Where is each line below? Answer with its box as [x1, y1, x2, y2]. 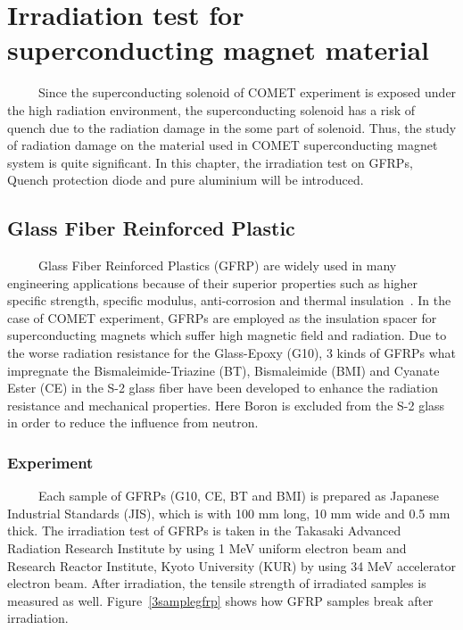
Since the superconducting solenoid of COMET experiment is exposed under [37, 83, 457, 102]
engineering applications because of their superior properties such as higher [7, 273, 418, 292]
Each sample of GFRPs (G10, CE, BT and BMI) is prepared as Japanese [37, 486, 440, 505]
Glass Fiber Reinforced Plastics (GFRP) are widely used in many [37, 256, 397, 275]
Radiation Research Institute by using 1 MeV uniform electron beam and [7, 539, 407, 558]
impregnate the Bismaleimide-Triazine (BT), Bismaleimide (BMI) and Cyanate [7, 361, 440, 379]
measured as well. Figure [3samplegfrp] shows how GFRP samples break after [7, 591, 434, 609]
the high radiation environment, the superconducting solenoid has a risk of [7, 100, 416, 119]
